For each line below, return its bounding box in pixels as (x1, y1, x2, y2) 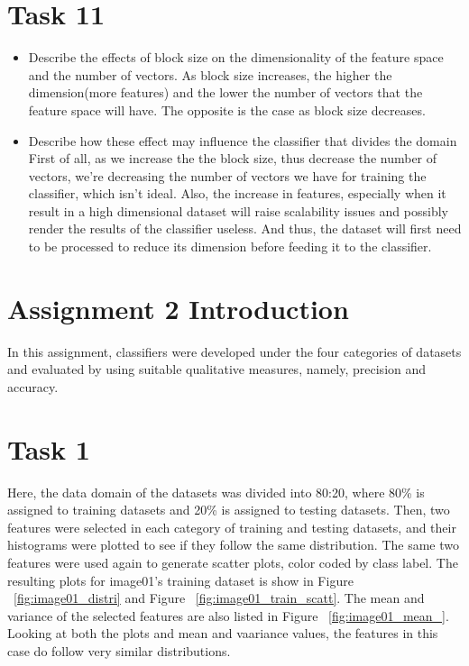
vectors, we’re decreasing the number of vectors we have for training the (28, 166, 427, 185)
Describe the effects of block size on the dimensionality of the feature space (28, 48, 444, 67)
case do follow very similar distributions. (7, 642, 231, 661)
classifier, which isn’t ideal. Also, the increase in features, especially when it (28, 184, 446, 203)
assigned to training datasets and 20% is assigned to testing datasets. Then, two (7, 500, 450, 519)
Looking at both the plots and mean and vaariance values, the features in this (7, 624, 438, 643)
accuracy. (7, 377, 59, 396)
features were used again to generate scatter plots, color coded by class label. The (7, 553, 458, 572)
